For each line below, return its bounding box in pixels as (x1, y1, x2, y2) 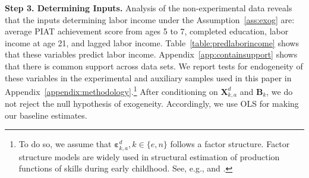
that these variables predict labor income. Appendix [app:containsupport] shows (5, 48, 298, 61)
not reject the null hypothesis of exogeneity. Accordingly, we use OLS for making (5, 97, 299, 110)
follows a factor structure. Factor (170, 138, 290, 150)
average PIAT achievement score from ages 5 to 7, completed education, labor (5, 25, 289, 37)
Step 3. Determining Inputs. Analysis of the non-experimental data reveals (5, 2, 292, 14)
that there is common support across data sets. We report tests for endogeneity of (5, 59, 303, 72)
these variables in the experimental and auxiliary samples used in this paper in (5, 71, 292, 84)
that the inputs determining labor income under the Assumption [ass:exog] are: (5, 13, 295, 26)
